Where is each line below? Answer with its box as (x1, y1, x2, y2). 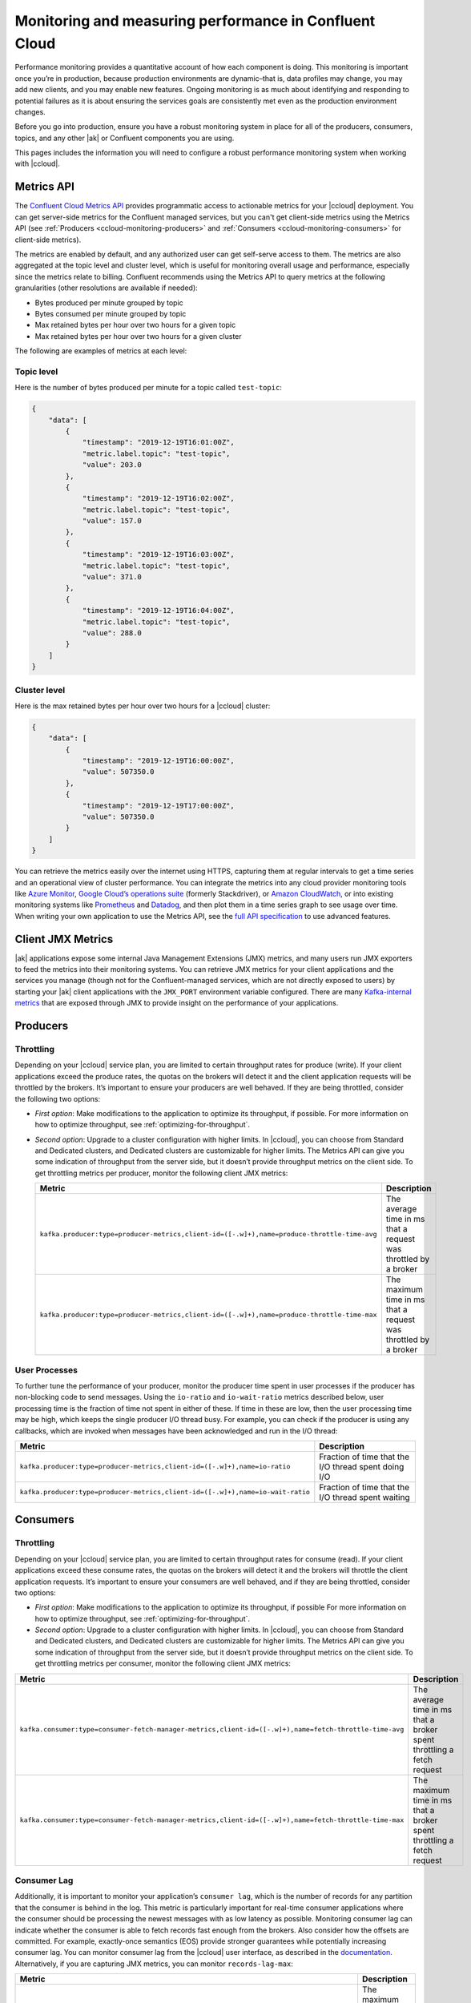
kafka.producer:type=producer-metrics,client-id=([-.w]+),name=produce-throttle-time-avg (39, 1230, 377, 1238)
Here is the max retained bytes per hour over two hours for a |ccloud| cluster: (14, 701, 271, 711)
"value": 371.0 (82, 573, 142, 582)
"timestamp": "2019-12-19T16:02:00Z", (82, 494, 235, 503)
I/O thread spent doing (319, 1461, 405, 1472)
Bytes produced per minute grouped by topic (34, 297, 183, 308)
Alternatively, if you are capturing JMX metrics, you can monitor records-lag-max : (14, 1959, 294, 1969)
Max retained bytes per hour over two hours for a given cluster (34, 331, 242, 341)
